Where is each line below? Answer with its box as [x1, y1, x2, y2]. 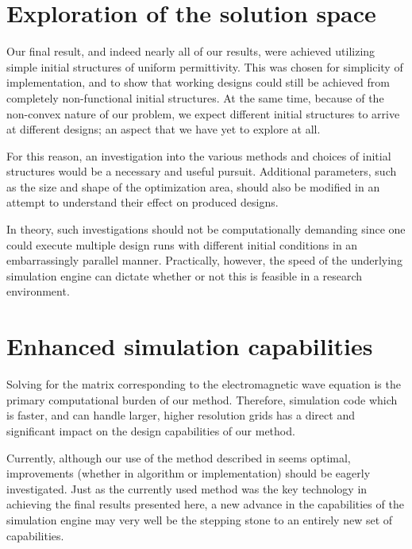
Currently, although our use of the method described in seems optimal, [6, 449, 351, 466]
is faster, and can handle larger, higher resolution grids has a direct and [6, 407, 355, 423]
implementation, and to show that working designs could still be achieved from [6, 74, 390, 91]
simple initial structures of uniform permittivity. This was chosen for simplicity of [6, 58, 403, 75]
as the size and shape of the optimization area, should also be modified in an [6, 178, 380, 195]
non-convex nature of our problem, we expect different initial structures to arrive [6, 105, 400, 122]
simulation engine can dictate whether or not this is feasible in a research [6, 267, 363, 284]
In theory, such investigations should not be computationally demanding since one [6, 221, 406, 238]
